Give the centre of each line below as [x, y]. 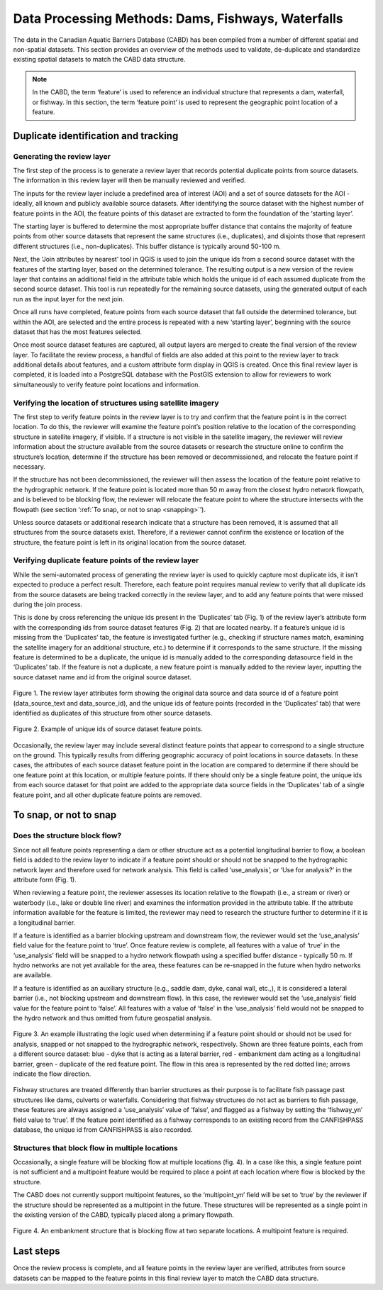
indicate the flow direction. [52, 1074]
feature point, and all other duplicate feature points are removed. [107, 795]
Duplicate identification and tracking [96, 136]
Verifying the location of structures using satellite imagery [116, 403]
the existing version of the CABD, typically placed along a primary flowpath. [123, 1215]
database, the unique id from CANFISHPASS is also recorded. [103, 1129]
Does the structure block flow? [67, 835]
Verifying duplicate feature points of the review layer [106, 560]
